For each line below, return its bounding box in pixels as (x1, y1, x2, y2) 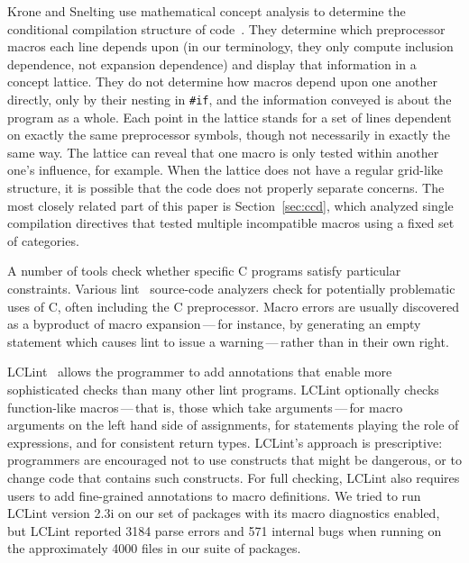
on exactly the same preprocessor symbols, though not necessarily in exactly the (7, 125, 451, 144)
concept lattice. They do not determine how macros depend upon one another (7, 72, 437, 91)
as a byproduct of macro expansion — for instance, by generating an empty (7, 314, 421, 333)
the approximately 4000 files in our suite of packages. (7, 539, 301, 558)
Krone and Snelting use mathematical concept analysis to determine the (7, 2, 406, 20)
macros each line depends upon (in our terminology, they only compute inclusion (7, 37, 454, 56)
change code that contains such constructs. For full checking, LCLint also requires (7, 468, 460, 486)
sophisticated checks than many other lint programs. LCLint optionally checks (7, 379, 439, 398)
